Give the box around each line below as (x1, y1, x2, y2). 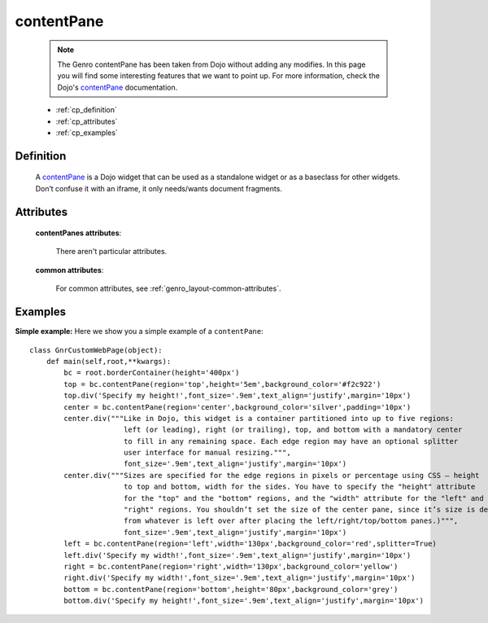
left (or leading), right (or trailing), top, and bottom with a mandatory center (123, 425, 463, 435)
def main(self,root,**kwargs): (46, 357, 172, 366)
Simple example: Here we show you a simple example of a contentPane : (15, 327, 264, 336)
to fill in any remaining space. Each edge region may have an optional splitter (123, 437, 459, 445)
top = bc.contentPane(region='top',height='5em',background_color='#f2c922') (63, 380, 381, 388)
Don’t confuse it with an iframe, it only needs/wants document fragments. (35, 183, 282, 193)
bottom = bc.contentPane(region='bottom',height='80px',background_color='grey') (63, 585, 399, 594)
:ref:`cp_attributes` (55, 116, 118, 126)
